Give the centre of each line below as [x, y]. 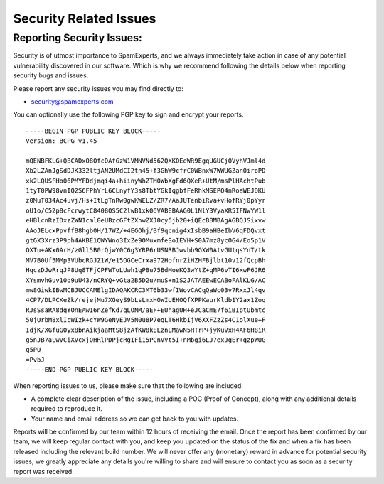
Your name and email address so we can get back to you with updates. [134, 419]
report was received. [43, 471]
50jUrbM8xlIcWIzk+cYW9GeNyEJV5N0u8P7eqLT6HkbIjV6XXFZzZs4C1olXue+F [146, 320]
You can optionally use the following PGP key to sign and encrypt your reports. [129, 114]
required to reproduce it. [67, 409]
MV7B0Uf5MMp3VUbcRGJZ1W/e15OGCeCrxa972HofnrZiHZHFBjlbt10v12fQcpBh [146, 260]
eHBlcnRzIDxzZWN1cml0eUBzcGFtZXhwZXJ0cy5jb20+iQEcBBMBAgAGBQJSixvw [146, 221]
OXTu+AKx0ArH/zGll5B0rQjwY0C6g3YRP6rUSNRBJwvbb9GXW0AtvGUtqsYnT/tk [146, 250]
